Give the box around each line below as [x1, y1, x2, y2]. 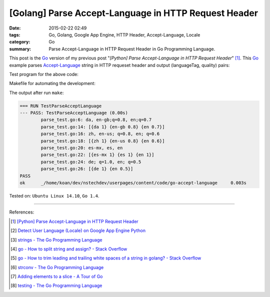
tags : [9, 31, 20, 37]
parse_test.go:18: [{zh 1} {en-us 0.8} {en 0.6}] [40, 138, 165, 143]
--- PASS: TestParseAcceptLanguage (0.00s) [19, 110, 128, 116]
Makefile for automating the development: [9, 80, 96, 86]
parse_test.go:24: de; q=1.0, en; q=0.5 [40, 159, 141, 164]
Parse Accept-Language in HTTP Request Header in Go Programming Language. [48, 45, 215, 52]
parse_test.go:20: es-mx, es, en [40, 145, 123, 150]
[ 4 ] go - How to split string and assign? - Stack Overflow [10, 245, 127, 252]
